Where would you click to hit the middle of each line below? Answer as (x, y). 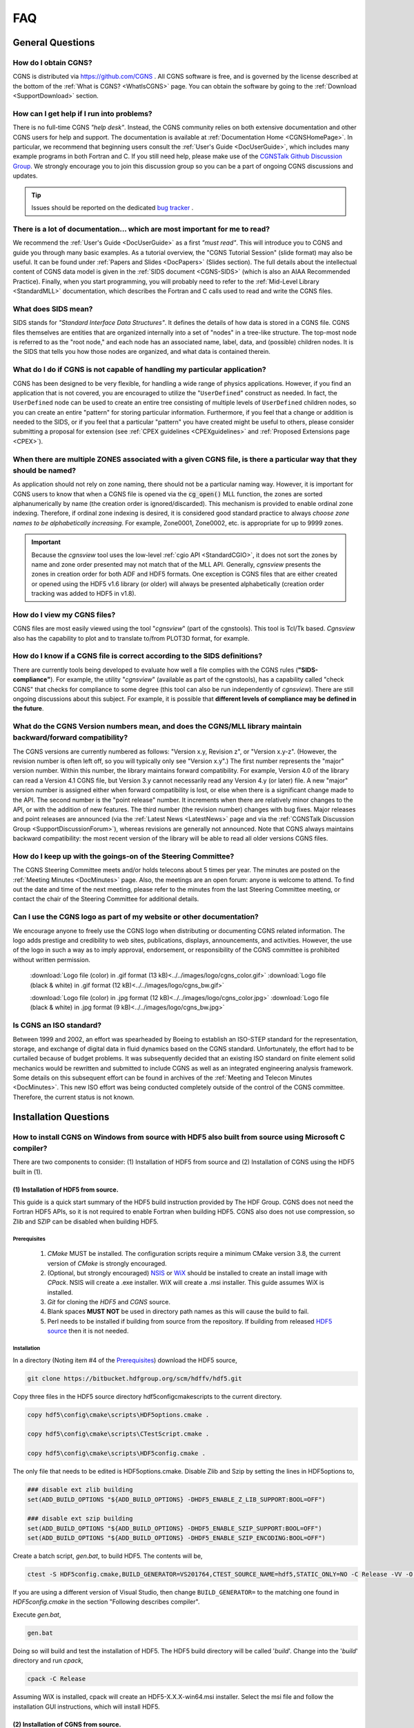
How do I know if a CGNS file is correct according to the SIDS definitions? (138, 656)
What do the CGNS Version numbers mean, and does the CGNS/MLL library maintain (157, 726)
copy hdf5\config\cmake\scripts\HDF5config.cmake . (117, 1454)
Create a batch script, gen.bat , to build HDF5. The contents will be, (108, 1556)
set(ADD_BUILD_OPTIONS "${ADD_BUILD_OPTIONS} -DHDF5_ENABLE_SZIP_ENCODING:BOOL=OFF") (176, 1538)
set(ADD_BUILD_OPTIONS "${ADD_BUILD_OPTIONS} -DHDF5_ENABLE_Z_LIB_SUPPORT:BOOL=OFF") (176, 1499)
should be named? (44, 470)
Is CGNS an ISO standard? (57, 1025)
